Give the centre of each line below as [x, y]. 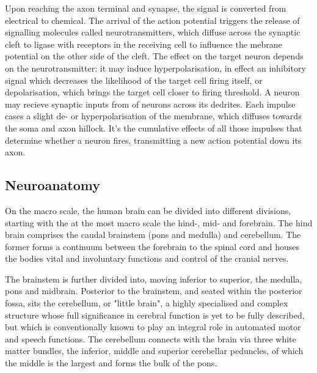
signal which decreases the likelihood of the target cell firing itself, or [134, 80]
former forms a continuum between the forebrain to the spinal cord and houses [152, 246]
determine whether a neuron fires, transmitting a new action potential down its [153, 140]
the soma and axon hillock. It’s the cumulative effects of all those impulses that [154, 127]
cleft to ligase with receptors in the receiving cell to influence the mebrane [144, 44]
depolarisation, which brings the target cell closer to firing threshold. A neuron [152, 92]
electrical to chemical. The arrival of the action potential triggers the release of [152, 20]
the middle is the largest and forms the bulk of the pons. [111, 363]
